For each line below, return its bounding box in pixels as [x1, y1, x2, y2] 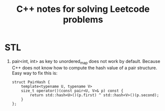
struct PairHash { [11, 79, 50, 85]
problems [63, 14, 103, 25]
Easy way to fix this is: [11, 70, 58, 76]
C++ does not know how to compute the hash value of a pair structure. [11, 64, 158, 70]
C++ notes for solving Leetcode [16, 3, 150, 15]
